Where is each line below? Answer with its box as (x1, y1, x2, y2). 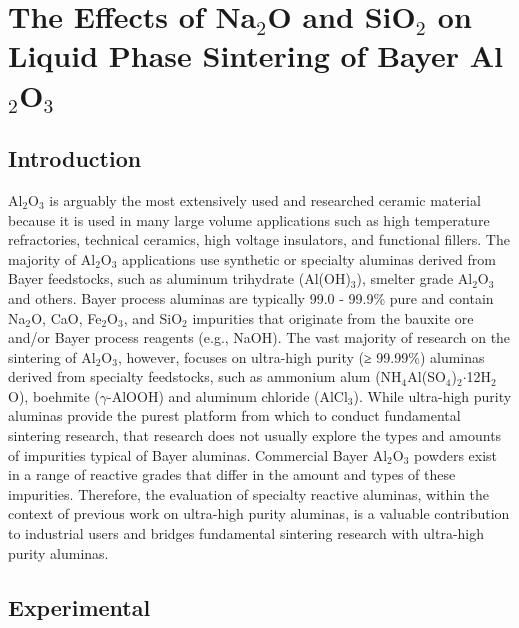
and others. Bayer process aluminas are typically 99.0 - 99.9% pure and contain (8, 287, 494, 308)
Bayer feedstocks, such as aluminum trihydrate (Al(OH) (8, 268, 351, 289)
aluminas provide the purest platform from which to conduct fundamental (8, 405, 461, 426)
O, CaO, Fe (31, 307, 102, 328)
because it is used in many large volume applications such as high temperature (8, 209, 490, 230)
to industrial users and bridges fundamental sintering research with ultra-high (8, 523, 485, 544)
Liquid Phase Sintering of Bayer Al (8, 35, 503, 76)
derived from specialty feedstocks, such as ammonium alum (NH (8, 366, 402, 387)
